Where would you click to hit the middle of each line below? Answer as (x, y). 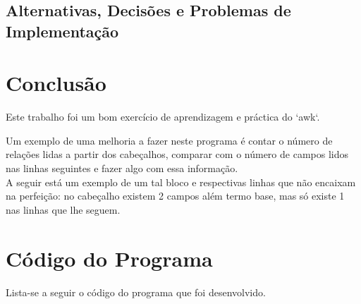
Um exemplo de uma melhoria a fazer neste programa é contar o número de (169, 140)
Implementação (62, 31)
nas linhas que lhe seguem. (63, 209)
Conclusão (56, 83)
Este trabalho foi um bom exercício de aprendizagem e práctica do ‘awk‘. (163, 117)
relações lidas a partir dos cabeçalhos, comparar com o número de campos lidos (177, 154)
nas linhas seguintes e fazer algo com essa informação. (122, 168)
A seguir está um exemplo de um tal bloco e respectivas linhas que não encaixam (181, 182)
